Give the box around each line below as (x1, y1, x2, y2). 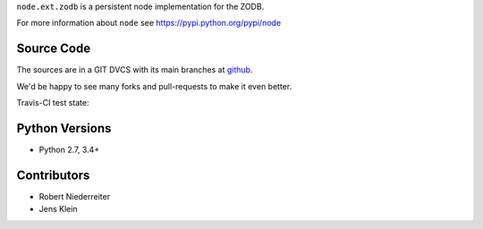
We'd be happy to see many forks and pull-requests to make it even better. (16, 81, 292, 91)
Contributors (16, 167, 90, 182)
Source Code (16, 41, 91, 56)
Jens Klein (38, 204, 78, 215)
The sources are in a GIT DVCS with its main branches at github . (16, 64, 253, 75)
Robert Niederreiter (38, 191, 111, 201)
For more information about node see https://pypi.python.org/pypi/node (16, 18, 282, 29)
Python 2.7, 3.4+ (38, 144, 100, 155)
